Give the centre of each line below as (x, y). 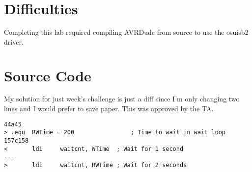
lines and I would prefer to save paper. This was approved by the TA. (109, 109)
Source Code (48, 75)
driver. (14, 41)
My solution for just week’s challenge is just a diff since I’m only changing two (122, 99)
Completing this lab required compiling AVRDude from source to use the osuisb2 (126, 32)
